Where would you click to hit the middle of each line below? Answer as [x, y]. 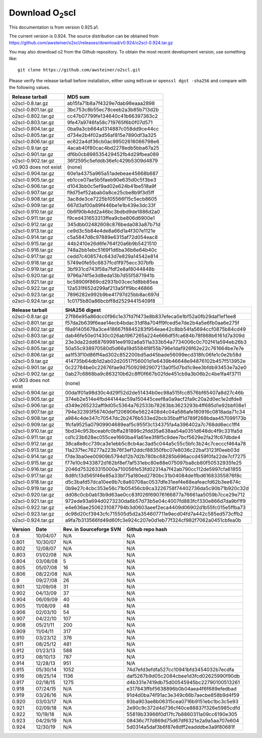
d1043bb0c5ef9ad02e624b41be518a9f [112, 186]
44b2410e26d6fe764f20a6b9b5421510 [112, 243]
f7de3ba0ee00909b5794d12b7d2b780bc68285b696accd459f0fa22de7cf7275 [155, 456]
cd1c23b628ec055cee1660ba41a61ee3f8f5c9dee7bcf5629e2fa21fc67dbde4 [153, 437]
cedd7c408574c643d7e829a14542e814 [113, 256]
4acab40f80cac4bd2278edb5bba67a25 [113, 148]
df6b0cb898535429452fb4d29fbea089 [113, 154]
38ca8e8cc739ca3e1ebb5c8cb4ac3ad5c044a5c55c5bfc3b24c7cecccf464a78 [155, 444]
